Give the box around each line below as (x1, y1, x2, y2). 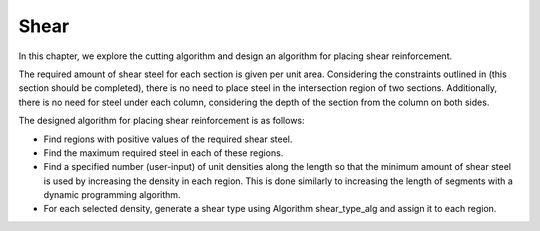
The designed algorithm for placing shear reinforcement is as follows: (18, 115, 305, 127)
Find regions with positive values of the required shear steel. (43, 133, 293, 145)
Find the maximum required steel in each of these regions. (43, 146, 284, 159)
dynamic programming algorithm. (43, 189, 181, 201)
